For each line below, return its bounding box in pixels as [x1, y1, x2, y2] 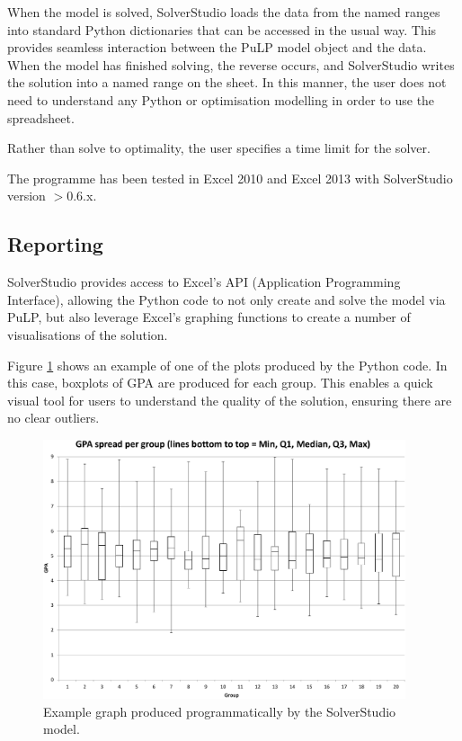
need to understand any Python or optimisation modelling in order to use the [7, 90, 435, 109]
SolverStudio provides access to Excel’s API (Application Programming [7, 272, 401, 291]
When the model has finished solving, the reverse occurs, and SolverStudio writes [7, 55, 455, 74]
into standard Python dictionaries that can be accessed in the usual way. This [7, 20, 437, 39]
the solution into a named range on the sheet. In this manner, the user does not [7, 73, 447, 92]
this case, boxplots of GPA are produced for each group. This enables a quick [7, 373, 433, 392]
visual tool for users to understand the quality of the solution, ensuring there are [7, 390, 452, 409]
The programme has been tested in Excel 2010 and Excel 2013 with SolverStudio [7, 168, 453, 187]
